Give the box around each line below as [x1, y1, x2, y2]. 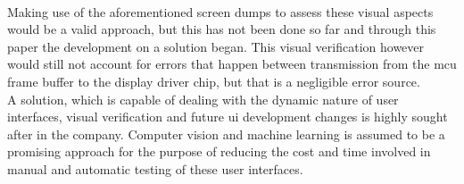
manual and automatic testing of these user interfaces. [7, 159, 303, 178]
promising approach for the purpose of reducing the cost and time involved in [7, 142, 431, 161]
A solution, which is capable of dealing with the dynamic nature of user [7, 89, 399, 108]
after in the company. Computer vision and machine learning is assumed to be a [7, 124, 445, 143]
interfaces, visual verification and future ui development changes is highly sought [7, 107, 448, 126]
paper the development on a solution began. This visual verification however [7, 37, 425, 55]
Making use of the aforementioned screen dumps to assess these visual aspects [7, 2, 434, 21]
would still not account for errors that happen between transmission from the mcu [7, 54, 457, 73]
